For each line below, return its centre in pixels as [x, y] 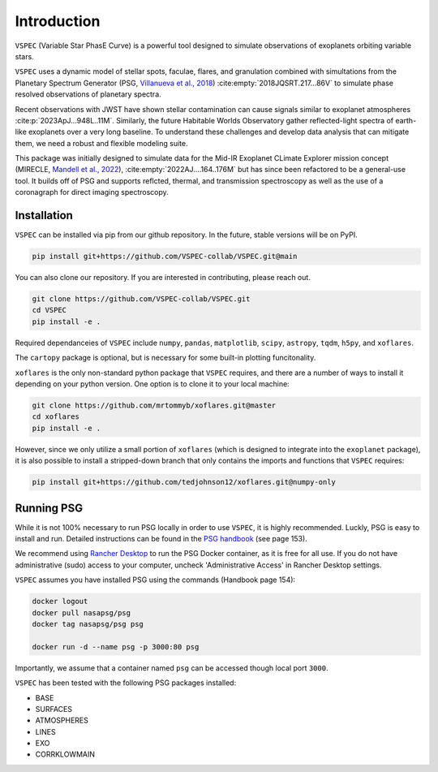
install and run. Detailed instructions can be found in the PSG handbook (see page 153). [161, 539]
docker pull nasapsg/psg [82, 612]
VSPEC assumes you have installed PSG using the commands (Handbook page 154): [155, 580]
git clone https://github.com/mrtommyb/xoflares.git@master [154, 405]
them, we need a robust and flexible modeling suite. [101, 143]
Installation [44, 216]
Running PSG [49, 508]
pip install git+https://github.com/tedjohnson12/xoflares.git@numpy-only [184, 482]
